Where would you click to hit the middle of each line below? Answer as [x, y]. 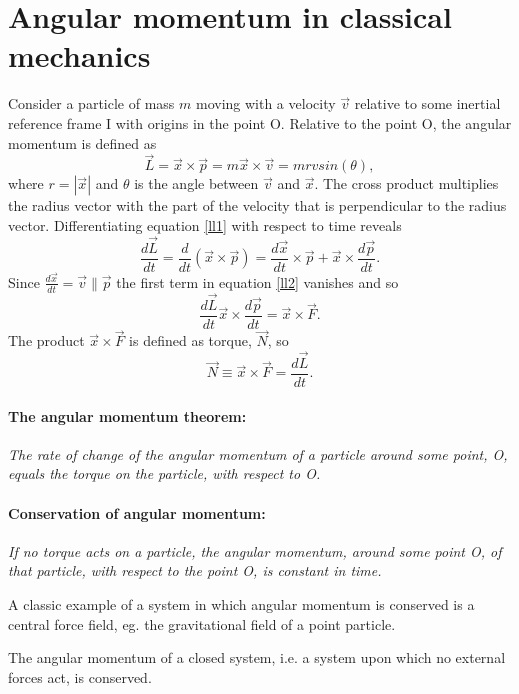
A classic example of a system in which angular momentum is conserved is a [241, 604]
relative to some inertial [427, 103]
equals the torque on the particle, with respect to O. [164, 473]
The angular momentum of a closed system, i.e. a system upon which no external [257, 657]
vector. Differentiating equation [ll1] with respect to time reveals [205, 224]
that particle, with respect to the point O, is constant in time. [195, 570]
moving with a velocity [265, 103]
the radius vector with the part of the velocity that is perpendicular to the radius [257, 205]
